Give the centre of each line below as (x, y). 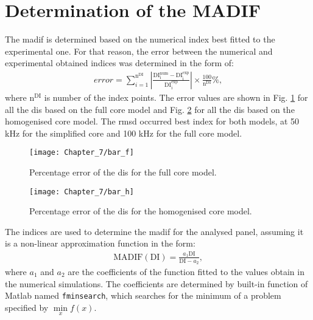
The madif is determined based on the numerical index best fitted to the (140, 39)
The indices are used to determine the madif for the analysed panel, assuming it (154, 231)
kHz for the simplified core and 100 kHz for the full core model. (124, 133)
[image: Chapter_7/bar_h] (82, 192)
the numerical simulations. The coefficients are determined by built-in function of (156, 283)
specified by (27, 307)
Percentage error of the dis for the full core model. (123, 172)
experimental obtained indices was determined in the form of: (119, 63)
